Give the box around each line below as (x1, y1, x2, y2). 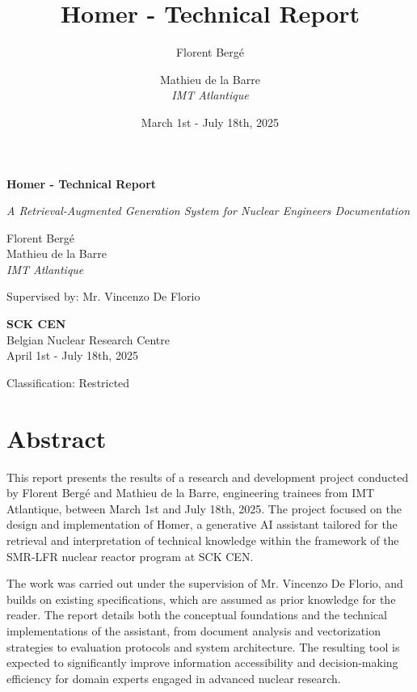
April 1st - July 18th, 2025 (6, 347, 138, 364)
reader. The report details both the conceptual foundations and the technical (6, 606, 387, 623)
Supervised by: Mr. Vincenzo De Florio (6, 288, 200, 305)
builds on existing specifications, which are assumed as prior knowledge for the (6, 590, 396, 607)
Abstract (6, 421, 107, 454)
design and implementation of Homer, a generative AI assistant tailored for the (6, 516, 398, 533)
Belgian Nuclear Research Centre (6, 331, 170, 348)
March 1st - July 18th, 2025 (141, 113, 280, 130)
